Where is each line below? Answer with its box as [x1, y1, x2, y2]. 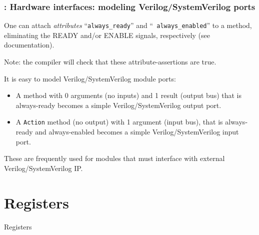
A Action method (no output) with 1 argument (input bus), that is [15, 116, 223, 127]
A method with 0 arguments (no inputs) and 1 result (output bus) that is [15, 90, 242, 100]
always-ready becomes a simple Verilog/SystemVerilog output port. [15, 99, 221, 110]
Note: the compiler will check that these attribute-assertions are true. [4, 56, 216, 67]
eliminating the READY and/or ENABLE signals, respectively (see [4, 29, 210, 40]
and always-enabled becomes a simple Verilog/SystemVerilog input [35, 126, 239, 137]
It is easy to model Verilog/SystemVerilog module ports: [4, 73, 176, 83]
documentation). [4, 39, 54, 50]
